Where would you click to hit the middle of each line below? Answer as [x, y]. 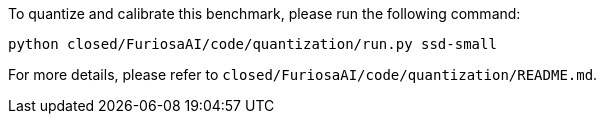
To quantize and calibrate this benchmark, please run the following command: [264, 13]
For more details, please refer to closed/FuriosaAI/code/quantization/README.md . [303, 74]
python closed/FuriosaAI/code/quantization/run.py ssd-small [252, 44]
